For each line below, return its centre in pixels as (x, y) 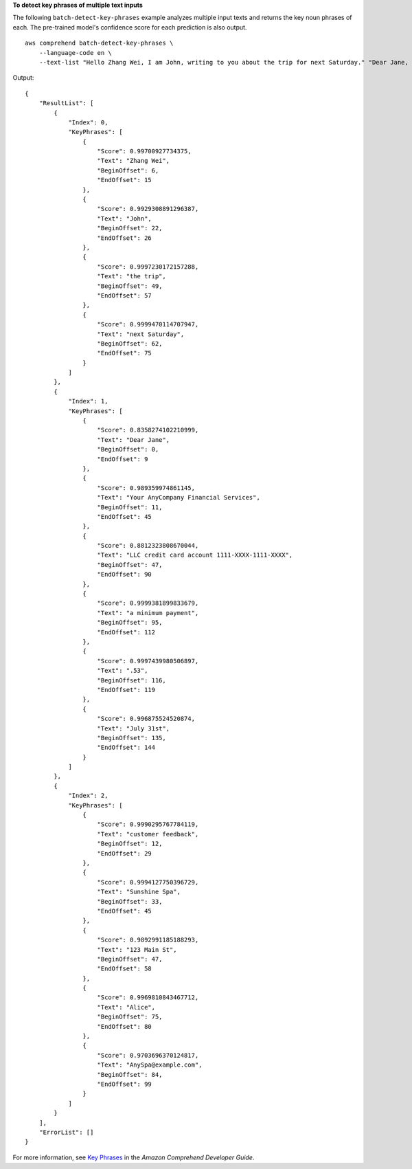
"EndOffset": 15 (125, 180)
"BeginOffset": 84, (130, 1075)
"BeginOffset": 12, (130, 844)
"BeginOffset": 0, (128, 449)
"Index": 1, (88, 401)
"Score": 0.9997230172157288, (148, 267)
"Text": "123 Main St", (137, 949)
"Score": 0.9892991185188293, (148, 940)
